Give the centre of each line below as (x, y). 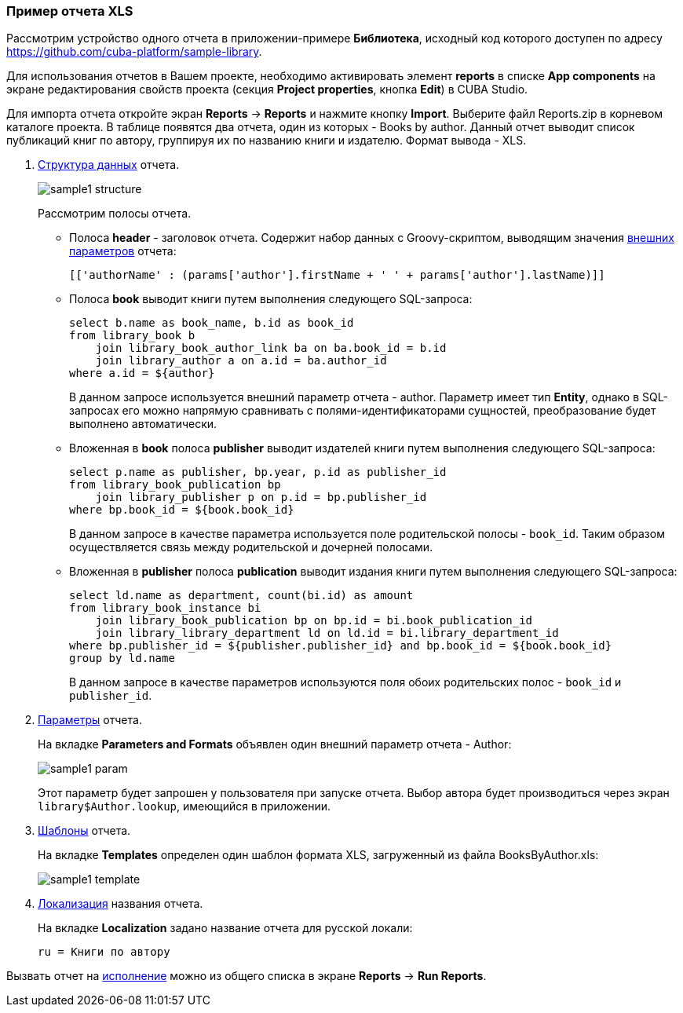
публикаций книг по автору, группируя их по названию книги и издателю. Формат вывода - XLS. (267, 141)
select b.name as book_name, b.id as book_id (212, 323)
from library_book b (132, 336)
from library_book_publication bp (175, 485)
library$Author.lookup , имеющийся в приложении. (184, 806)
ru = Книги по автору (104, 952)
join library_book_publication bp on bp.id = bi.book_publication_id (314, 621)
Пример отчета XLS (70, 11)
